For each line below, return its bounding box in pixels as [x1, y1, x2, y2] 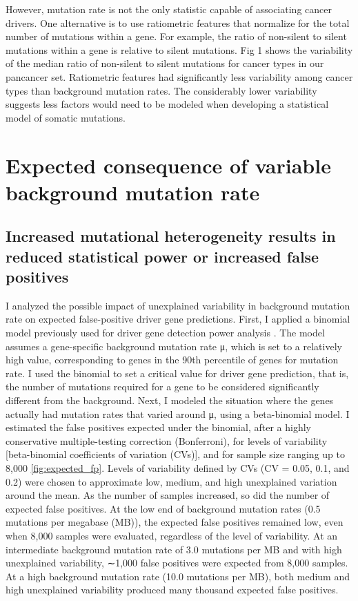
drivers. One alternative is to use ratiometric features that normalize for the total [6, 15, 350, 30]
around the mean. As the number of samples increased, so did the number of [6, 488, 330, 502]
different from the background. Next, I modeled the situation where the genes [6, 393, 334, 408]
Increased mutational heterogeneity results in [6, 225, 336, 247]
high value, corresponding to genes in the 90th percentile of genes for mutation [6, 352, 339, 367]
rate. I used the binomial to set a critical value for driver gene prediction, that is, [6, 365, 349, 380]
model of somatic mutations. [6, 110, 126, 124]
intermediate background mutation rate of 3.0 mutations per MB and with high [6, 542, 342, 556]
